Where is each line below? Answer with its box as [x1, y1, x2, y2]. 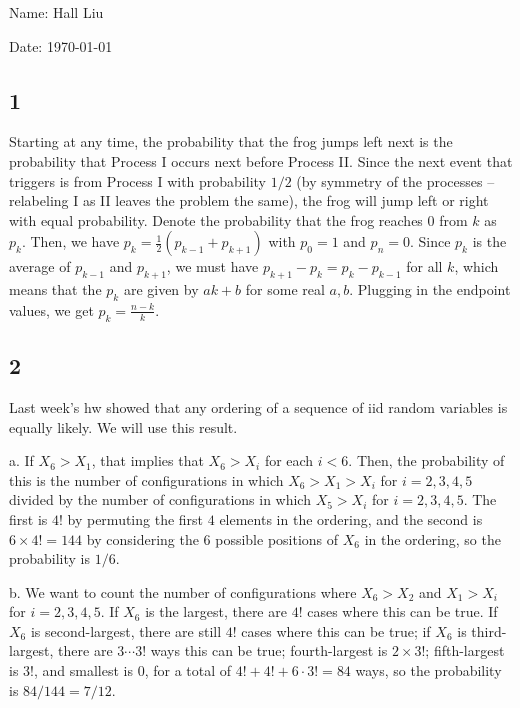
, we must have [166, 256, 259, 277]
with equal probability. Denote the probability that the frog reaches [9, 209, 423, 230]
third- [471, 620, 507, 641]
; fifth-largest [425, 640, 505, 661]
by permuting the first [67, 508, 204, 529]
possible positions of [215, 528, 339, 549]
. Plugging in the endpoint [349, 279, 511, 300]
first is [9, 508, 48, 529]
